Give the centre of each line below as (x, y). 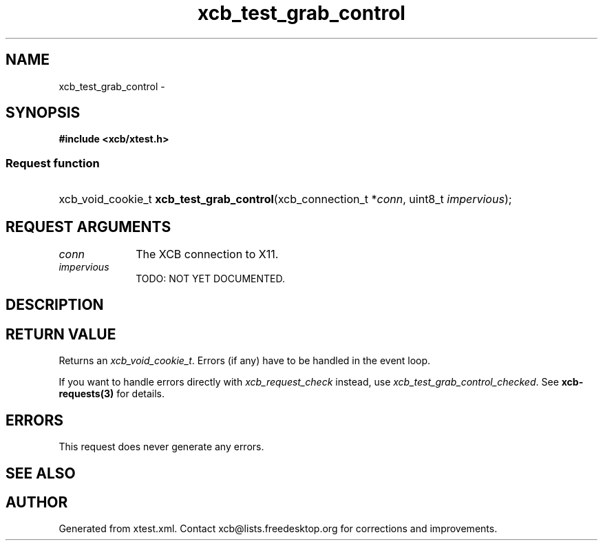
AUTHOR (37, 502)
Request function (53, 163)
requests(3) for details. (112, 394)
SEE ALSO (41, 473)
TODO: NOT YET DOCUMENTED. (211, 279)
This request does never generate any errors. (161, 447)
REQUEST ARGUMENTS (88, 227)
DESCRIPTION (55, 305)
